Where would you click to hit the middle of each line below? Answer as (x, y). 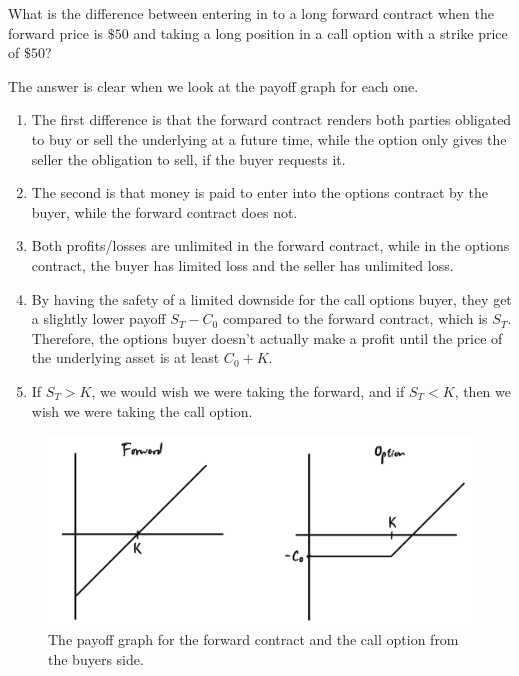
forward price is (56, 32)
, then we (483, 390)
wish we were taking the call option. (142, 410)
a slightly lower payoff (98, 318)
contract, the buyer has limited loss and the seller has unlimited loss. (242, 264)
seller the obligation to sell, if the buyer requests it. (188, 158)
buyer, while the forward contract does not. (164, 211)
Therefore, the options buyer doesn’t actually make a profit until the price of (267, 337)
